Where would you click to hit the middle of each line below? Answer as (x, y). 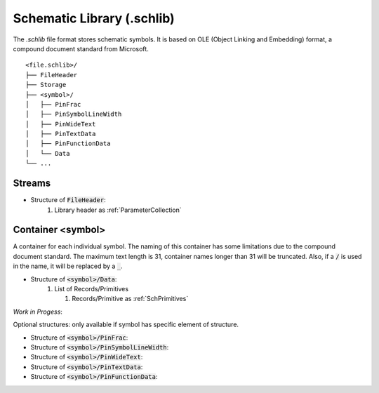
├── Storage (46, 85)
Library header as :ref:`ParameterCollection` (118, 210)
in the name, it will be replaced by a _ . (68, 266)
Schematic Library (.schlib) (94, 18)
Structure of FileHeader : (68, 200)
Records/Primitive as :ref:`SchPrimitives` (130, 299)
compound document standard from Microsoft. (81, 48)
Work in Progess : (38, 312)
